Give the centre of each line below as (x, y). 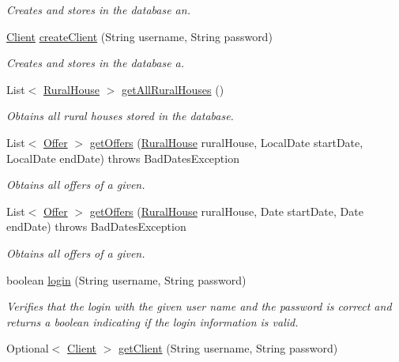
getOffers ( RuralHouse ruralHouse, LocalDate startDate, (226, 142)
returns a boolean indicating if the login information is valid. (152, 321)
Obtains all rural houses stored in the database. (120, 116)
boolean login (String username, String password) (126, 279)
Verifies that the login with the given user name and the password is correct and (199, 306)
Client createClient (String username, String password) (139, 36)
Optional (28, 348)
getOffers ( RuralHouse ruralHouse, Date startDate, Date (226, 211)
